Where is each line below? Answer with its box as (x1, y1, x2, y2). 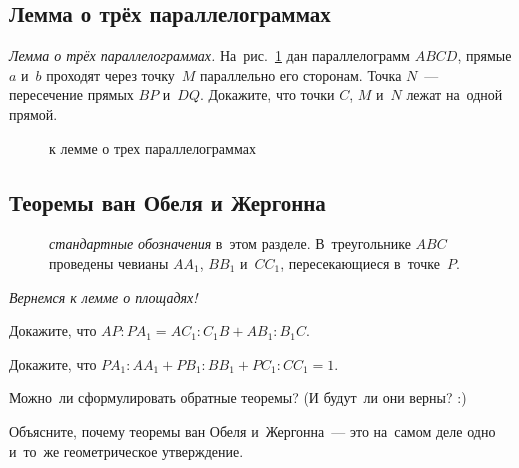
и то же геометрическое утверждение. (9, 440, 244, 461)
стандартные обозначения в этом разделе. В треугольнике (49, 233, 411, 254)
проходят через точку (46, 64, 175, 85)
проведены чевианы (49, 252, 169, 273)
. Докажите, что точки (199, 84, 335, 105)
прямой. (9, 103, 58, 124)
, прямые (457, 45, 512, 66)
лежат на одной (406, 84, 503, 105)
